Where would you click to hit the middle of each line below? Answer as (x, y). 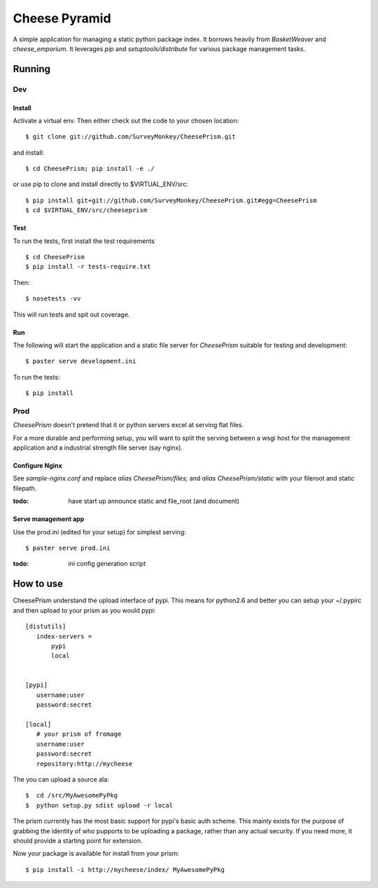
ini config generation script (107, 564)
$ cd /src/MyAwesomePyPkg (72, 796)
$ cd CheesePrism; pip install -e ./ (90, 169)
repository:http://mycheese (84, 764)
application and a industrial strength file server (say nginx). (98, 448)
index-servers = (64, 636)
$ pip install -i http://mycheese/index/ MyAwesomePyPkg (125, 869)
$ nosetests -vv (53, 299)
